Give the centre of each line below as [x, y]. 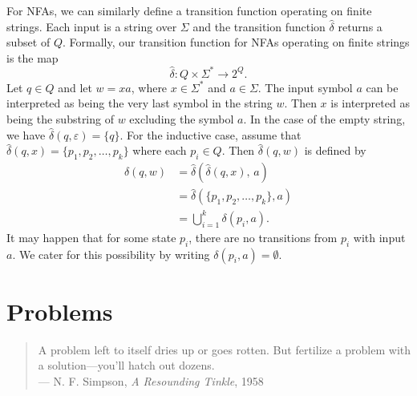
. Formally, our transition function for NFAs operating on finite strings [236, 42]
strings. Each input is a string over [92, 26]
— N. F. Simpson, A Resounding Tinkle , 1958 [151, 380]
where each [160, 150]
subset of [28, 42]
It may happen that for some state [91, 237]
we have [26, 134]
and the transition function [259, 26]
